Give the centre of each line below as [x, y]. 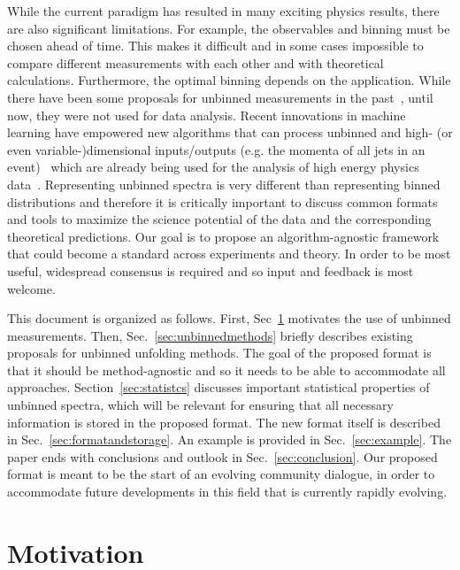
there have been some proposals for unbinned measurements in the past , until [220, 97]
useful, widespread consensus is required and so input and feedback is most [211, 270]
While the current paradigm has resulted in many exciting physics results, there [223, 11]
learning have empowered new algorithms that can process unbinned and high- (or [230, 132]
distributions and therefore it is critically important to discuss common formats [222, 201]
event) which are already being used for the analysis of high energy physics [213, 167]
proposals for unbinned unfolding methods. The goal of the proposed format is [219, 353]
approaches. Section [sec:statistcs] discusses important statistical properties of [218, 387]
